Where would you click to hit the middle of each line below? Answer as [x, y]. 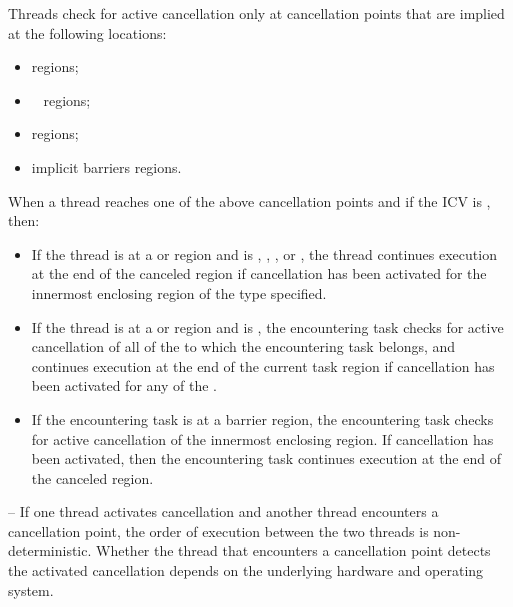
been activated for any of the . [124, 385]
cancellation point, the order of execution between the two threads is [218, 530]
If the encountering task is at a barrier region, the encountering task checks [262, 418]
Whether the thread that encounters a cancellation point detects [293, 550]
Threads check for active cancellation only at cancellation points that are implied [256, 13]
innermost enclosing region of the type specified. [179, 292]
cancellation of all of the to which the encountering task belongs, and [243, 346]
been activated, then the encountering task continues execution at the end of [266, 458]
